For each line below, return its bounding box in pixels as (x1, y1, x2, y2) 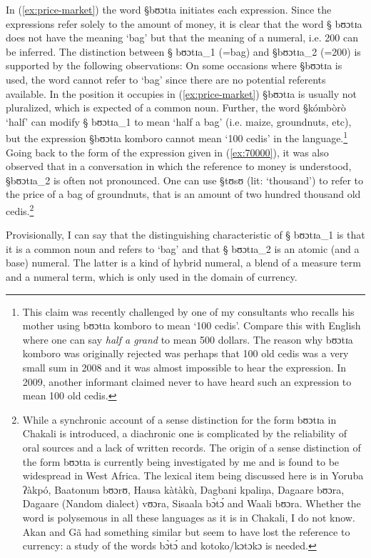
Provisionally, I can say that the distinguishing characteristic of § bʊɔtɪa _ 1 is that (6, 227, 365, 242)
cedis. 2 (6, 201, 34, 218)
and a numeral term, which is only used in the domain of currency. (6, 269, 298, 284)
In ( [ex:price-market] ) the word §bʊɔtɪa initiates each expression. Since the (6, 2, 332, 16)
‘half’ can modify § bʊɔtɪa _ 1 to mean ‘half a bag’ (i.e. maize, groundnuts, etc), (6, 114, 352, 129)
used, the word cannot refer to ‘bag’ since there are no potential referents (6, 71, 326, 86)
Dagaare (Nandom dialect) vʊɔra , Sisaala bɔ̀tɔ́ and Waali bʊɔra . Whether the (22, 496, 361, 511)
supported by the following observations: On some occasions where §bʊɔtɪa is (6, 58, 342, 73)
